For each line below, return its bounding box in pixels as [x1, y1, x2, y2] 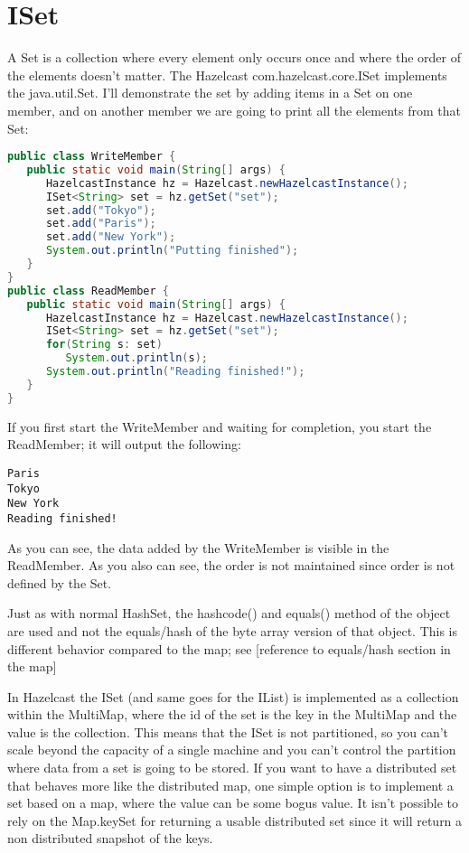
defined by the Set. [7, 573, 112, 592]
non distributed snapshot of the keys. [7, 829, 213, 848]
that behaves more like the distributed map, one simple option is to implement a [7, 775, 454, 794]
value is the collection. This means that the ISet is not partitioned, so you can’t [7, 722, 449, 741]
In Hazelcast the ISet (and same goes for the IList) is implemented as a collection [7, 687, 459, 706]
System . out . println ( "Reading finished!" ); [45, 365, 305, 379]
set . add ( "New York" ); [45, 230, 176, 244]
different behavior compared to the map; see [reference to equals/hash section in [7, 639, 451, 658]
